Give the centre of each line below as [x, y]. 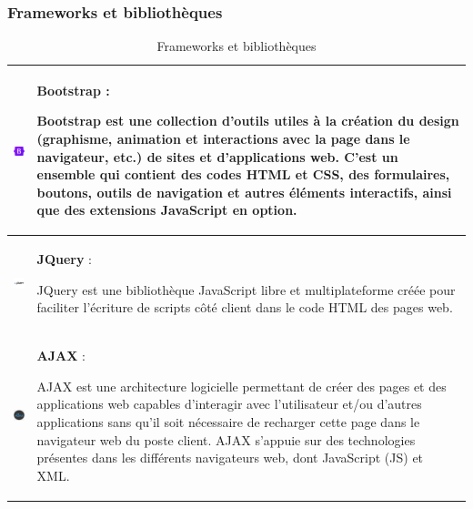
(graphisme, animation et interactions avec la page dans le [223, 138]
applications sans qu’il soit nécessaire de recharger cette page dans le [228, 422]
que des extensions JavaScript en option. [167, 210]
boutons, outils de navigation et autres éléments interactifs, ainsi [244, 192]
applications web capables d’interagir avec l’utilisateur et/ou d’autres [229, 404]
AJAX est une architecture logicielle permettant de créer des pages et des [242, 386]
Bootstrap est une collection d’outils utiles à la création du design [248, 121]
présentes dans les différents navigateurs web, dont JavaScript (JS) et [230, 458]
